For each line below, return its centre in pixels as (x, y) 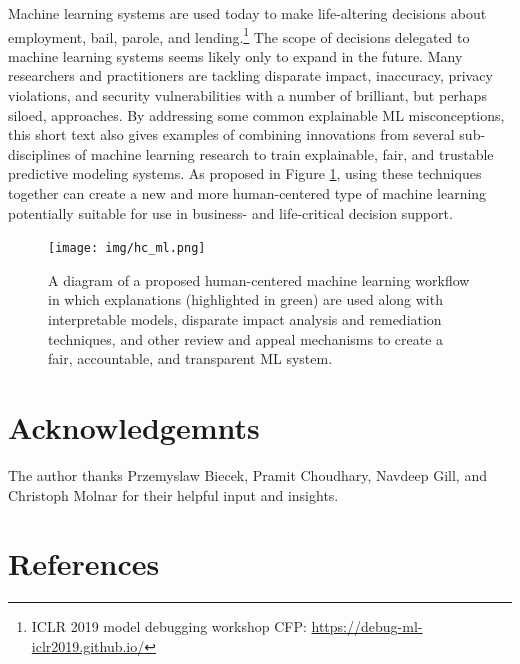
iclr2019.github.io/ (88, 645)
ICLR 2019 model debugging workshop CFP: (169, 626)
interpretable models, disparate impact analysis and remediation (245, 319)
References (84, 563)
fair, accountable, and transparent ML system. (190, 358)
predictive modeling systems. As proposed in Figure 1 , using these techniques (245, 173)
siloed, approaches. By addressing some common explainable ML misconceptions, (256, 114)
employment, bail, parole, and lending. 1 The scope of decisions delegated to (239, 35)
